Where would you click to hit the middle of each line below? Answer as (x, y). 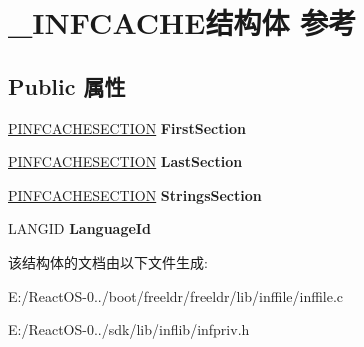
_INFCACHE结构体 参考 (182, 22)
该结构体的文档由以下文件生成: (108, 261)
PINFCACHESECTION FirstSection (127, 127)
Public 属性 (67, 85)
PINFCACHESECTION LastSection (125, 161)
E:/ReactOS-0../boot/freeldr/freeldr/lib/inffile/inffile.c (176, 295)
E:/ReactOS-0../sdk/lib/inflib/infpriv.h (129, 329)
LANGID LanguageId (79, 228)
